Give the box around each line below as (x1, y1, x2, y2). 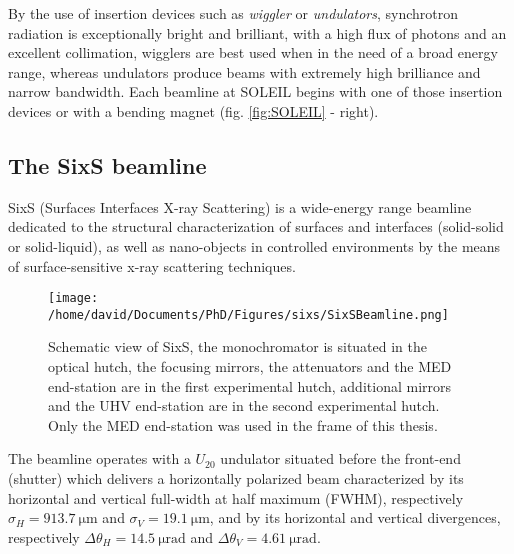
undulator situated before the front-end (220, 448, 461, 469)
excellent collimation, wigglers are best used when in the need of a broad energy (8, 42, 498, 63)
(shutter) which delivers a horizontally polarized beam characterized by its (8, 468, 464, 489)
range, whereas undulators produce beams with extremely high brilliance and (8, 61, 481, 82)
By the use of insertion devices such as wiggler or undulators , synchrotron (8, 3, 459, 23)
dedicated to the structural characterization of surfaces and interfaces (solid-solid (8, 216, 504, 237)
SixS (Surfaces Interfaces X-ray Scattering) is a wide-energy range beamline (8, 196, 472, 217)
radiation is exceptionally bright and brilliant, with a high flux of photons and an (8, 22, 507, 43)
